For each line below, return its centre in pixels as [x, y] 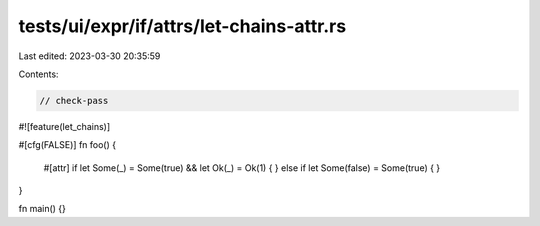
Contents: [38, 74]
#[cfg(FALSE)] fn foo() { [67, 145]
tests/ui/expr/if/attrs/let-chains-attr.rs [182, 26]
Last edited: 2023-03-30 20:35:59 [89, 56]
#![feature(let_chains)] [64, 126]
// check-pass [74, 100]
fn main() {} [42, 209]
